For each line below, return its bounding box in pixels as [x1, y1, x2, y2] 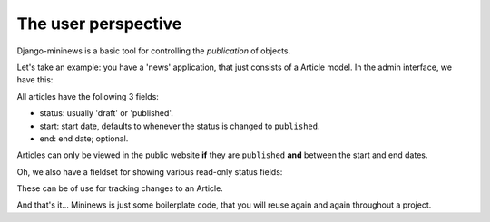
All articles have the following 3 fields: [16, 91, 159, 101]
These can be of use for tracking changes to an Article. [16, 183, 224, 194]
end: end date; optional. [39, 132, 129, 144]
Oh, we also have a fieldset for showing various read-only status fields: [16, 166, 283, 177]
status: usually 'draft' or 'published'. [39, 108, 174, 119]
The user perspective [16, 14, 182, 34]
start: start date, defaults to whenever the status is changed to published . [39, 121, 320, 131]
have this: [16, 74, 54, 85]
